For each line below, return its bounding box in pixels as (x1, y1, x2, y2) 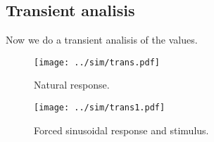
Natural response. (34, 77, 110, 92)
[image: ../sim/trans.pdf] (34, 57, 160, 67)
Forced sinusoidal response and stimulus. (34, 122, 209, 137)
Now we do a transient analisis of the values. (6, 32, 198, 47)
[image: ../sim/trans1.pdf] (34, 103, 165, 113)
